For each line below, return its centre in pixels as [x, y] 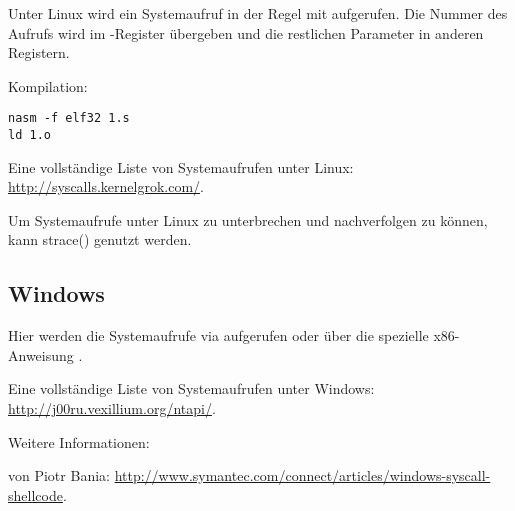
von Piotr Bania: [59, 475]
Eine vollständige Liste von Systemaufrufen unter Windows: [191, 388]
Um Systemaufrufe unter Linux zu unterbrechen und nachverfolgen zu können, [248, 219]
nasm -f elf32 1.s [69, 118]
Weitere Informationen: [79, 441]
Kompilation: [48, 85]
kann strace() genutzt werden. [100, 239]
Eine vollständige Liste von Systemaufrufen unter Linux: [181, 166]
